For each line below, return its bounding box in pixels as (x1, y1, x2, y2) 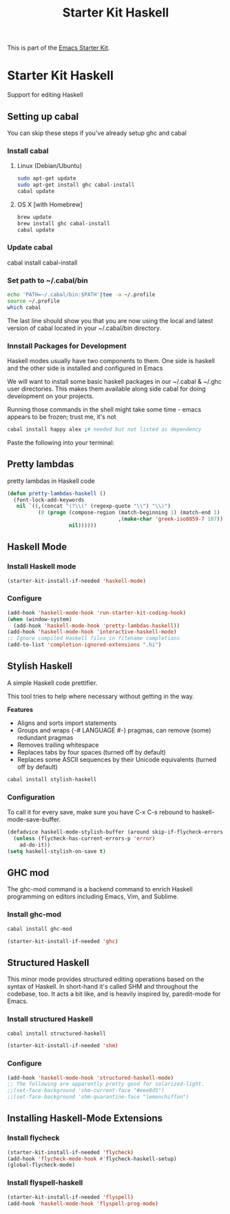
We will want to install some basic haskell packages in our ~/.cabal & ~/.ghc (7, 378, 222, 385)
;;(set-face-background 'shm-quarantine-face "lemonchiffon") (7, 1093, 189, 1100)
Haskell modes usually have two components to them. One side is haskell (7, 357, 216, 364)
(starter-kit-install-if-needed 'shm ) (7, 1042, 118, 1049)
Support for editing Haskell (7, 91, 84, 99)
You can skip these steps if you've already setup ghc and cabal (7, 129, 187, 137)
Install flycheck (7, 1133, 60, 1143)
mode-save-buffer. (7, 815, 61, 824)
